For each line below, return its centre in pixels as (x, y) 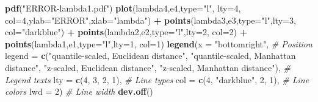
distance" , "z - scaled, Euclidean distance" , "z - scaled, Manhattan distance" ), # (148, 67)
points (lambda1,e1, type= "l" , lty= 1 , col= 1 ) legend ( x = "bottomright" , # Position (159, 43)
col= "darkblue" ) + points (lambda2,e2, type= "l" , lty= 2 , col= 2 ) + (126, 32)
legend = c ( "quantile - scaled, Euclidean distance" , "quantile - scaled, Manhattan (150, 56)
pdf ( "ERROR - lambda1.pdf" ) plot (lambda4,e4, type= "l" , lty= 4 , (123, 8)
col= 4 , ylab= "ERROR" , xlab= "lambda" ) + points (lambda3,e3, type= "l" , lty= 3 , (150, 20)
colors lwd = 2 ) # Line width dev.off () (79, 91)
